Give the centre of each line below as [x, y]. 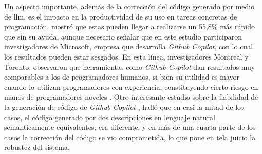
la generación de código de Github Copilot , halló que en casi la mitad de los [124, 107]
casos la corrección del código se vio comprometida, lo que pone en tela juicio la [130, 137]
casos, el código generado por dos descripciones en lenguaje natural [110, 117]
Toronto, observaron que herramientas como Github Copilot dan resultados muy [130, 66]
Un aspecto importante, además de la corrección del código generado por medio [129, 6]
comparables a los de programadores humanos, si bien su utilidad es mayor [122, 77]
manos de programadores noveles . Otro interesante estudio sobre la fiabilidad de [131, 97]
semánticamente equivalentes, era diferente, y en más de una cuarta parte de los [130, 127]
